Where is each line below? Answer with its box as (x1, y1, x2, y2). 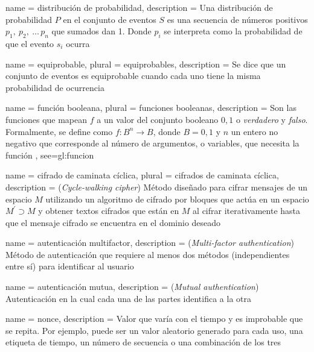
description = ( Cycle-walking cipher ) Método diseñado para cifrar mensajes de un (5, 180, 308, 193)
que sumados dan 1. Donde (51, 25, 152, 37)
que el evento (5, 37, 54, 49)
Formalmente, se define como (5, 125, 113, 137)
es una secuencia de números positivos (167, 13, 308, 25)
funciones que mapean (5, 113, 88, 125)
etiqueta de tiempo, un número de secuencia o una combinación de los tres (5, 336, 281, 348)
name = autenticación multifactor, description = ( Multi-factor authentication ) (5, 236, 295, 249)
